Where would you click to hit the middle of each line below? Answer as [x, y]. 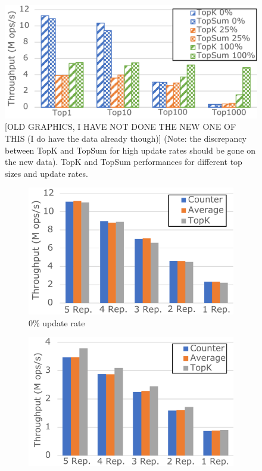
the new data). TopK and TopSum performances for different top [124, 162]
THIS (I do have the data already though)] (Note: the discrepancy [126, 138]
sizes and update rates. [46, 173]
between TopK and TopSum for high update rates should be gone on [130, 150]
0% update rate [57, 322]
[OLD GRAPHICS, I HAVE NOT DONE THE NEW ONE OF [121, 127]
